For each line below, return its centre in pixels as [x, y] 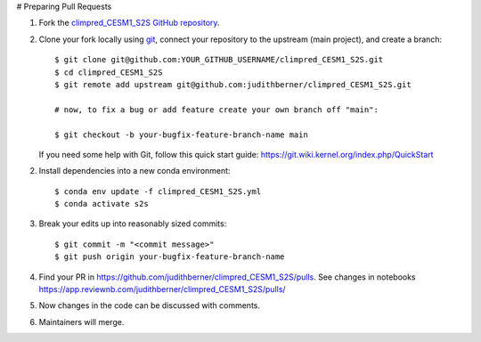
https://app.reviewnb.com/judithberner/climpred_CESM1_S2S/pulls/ [162, 289]
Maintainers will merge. [82, 322]
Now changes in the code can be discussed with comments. [150, 305]
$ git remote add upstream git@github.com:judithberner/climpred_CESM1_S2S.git [233, 84]
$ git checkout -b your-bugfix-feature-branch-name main [182, 134]
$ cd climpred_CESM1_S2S [109, 72]
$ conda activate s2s [102, 204]
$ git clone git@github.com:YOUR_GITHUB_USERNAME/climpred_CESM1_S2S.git [219, 60]
